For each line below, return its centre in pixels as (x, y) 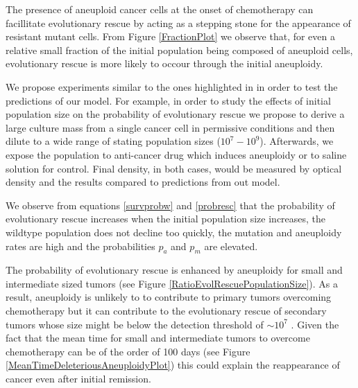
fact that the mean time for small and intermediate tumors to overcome (158, 338)
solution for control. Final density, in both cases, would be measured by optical (174, 168)
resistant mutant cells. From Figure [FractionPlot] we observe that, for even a (170, 36)
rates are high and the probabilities (80, 246)
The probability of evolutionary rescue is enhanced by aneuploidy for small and (174, 270)
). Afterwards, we (297, 141)
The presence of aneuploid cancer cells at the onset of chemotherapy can (160, 9)
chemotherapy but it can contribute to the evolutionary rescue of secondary (166, 311)
